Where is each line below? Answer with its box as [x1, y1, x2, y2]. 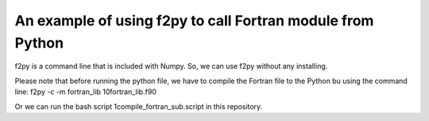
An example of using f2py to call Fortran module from [14, 12, 374, 29]
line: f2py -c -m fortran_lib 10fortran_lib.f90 [14, 87, 157, 96]
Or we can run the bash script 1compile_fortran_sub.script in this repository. [14, 101, 263, 111]
